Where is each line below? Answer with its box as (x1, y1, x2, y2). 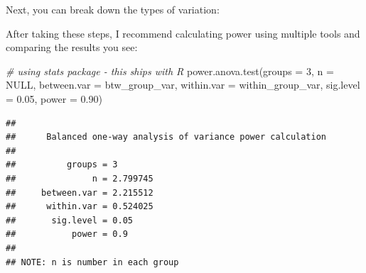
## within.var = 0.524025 (6, 201, 154, 212)
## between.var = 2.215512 (6, 187, 154, 198)
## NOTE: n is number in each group (6, 257, 179, 267)
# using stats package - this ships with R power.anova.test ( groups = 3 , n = (6, 63, 334, 78)
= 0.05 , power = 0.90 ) (6, 91, 102, 106)
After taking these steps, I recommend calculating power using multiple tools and (6, 26, 360, 40)
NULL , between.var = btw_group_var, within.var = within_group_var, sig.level (6, 77, 360, 92)
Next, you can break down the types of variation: (6, 2, 220, 16)
